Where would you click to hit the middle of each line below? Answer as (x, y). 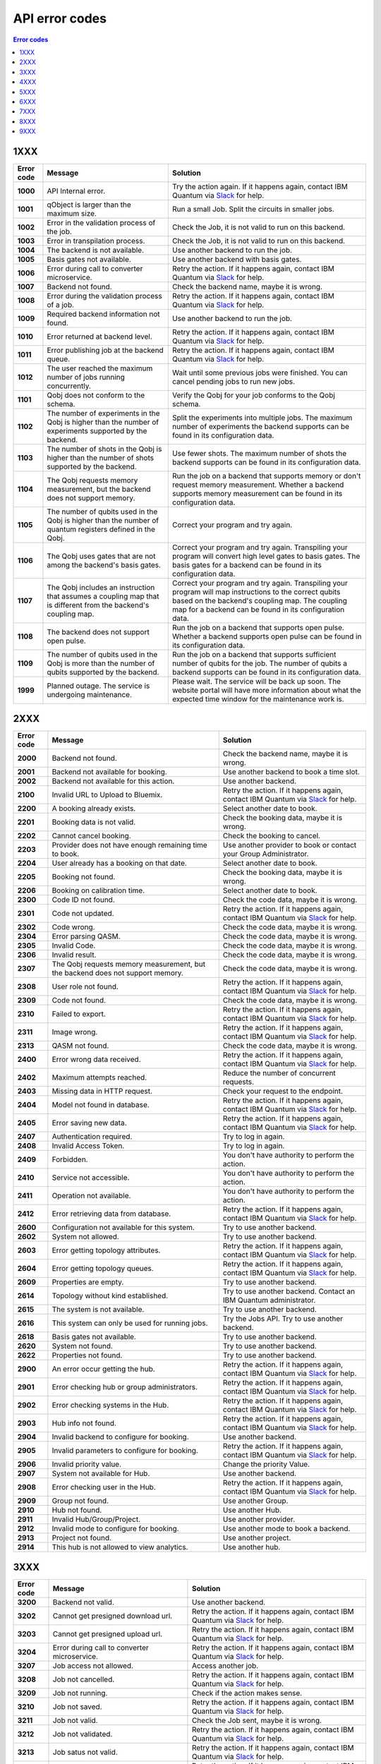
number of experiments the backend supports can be (260, 426)
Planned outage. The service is (98, 686)
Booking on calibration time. (98, 890)
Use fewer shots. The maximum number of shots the (259, 453)
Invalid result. (74, 955)
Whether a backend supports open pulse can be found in (267, 636)
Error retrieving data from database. (111, 1214)
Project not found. (82, 1538)
